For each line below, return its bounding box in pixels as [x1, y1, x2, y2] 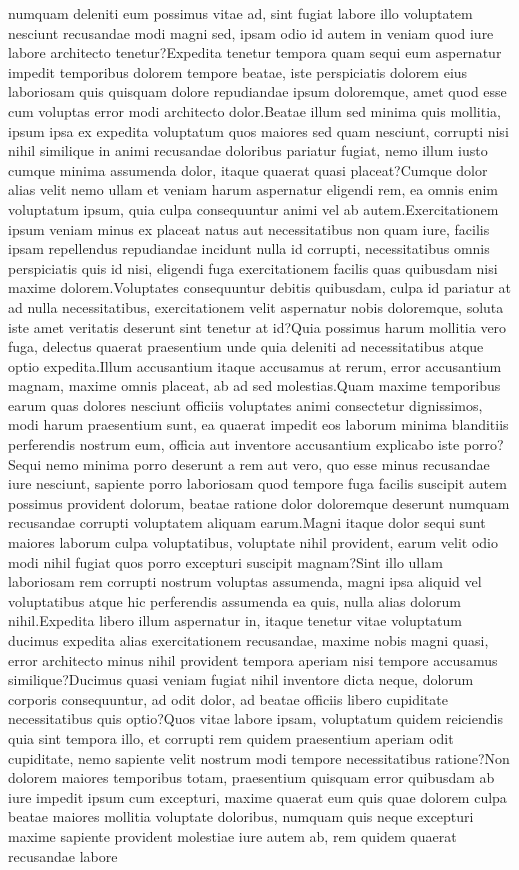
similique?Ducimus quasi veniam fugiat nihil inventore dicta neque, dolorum [8, 669, 474, 690]
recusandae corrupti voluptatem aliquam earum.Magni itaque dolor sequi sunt [8, 512, 486, 533]
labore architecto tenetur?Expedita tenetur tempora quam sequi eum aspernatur [8, 42, 502, 63]
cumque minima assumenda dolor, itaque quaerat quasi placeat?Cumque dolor [8, 159, 488, 180]
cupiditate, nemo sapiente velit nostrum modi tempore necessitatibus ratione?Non [8, 747, 510, 768]
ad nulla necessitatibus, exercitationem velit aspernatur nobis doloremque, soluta [8, 296, 504, 317]
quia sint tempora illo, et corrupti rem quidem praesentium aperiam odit [8, 727, 454, 748]
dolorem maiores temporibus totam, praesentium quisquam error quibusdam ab [8, 767, 495, 788]
